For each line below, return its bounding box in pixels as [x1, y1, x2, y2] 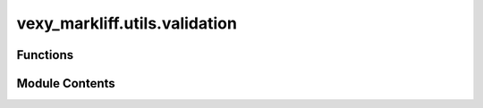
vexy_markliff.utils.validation [16, 13, 237, 33]
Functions [16, 47, 74, 62]
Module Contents [16, 76, 115, 91]
